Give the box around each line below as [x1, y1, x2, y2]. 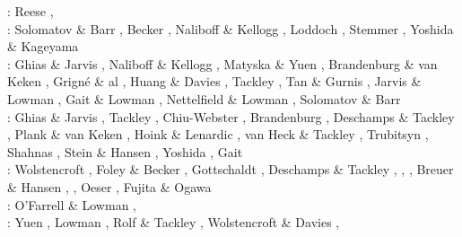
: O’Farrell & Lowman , [7, 195, 136, 214]
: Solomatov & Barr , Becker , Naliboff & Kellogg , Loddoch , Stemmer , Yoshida [7, 19, 454, 38]
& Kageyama [7, 37, 79, 56]
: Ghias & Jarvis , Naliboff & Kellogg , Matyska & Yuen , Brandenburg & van [7, 54, 438, 73]
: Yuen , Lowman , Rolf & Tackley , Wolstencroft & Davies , [7, 213, 340, 232]
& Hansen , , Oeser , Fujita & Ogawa [7, 177, 212, 196]
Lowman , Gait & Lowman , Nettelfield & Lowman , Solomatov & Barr [7, 89, 401, 108]
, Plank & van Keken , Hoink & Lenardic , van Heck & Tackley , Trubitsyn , [7, 125, 429, 144]
